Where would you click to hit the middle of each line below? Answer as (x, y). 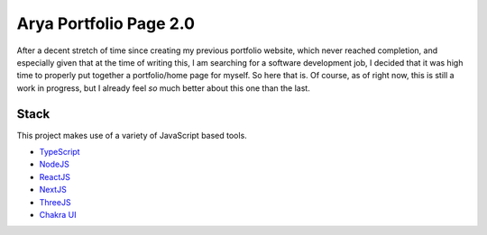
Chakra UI (58, 214)
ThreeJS (55, 202)
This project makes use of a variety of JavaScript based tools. (132, 135)
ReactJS (55, 176)
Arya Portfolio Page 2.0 (106, 23)
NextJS (53, 190)
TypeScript (60, 152)
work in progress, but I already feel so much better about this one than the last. (163, 88)
